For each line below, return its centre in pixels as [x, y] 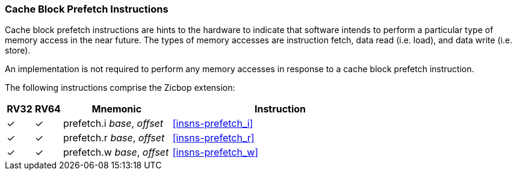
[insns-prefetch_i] [213, 124]
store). [18, 51]
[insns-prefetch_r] [213, 138]
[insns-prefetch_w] [215, 152]
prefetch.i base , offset [113, 124]
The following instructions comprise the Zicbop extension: [120, 88]
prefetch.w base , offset [116, 152]
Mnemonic [117, 109]
